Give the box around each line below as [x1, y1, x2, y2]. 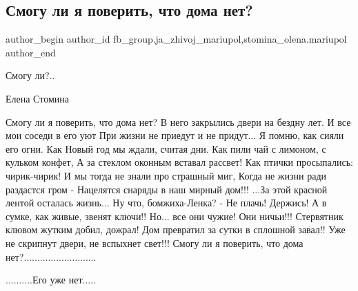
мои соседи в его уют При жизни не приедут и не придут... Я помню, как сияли [6, 128, 344, 142]
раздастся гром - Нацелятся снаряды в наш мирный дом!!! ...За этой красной [6, 182, 328, 196]
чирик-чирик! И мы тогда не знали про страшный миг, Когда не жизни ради [6, 168, 326, 182]
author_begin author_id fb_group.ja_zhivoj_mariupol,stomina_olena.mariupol [6, 32, 347, 46]
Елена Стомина [6, 91, 69, 105]
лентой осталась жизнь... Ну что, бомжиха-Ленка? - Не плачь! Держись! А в [6, 195, 327, 210]
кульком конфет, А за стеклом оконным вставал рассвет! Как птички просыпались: [6, 155, 353, 169]
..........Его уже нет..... [6, 272, 96, 287]
